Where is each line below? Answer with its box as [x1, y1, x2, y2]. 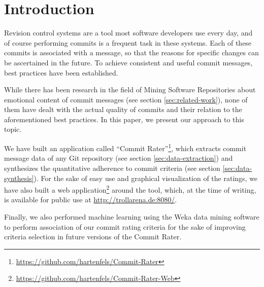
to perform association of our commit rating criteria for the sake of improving [4, 221, 246, 232]
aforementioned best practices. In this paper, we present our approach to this [4, 114, 244, 124]
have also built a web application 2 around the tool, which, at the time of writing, [4, 183, 256, 195]
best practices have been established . [4, 67, 118, 78]
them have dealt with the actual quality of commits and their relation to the [4, 104, 242, 115]
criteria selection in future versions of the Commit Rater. [4, 231, 182, 242]
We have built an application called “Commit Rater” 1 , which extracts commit [4, 141, 247, 153]
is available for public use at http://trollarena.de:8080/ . [4, 194, 177, 205]
